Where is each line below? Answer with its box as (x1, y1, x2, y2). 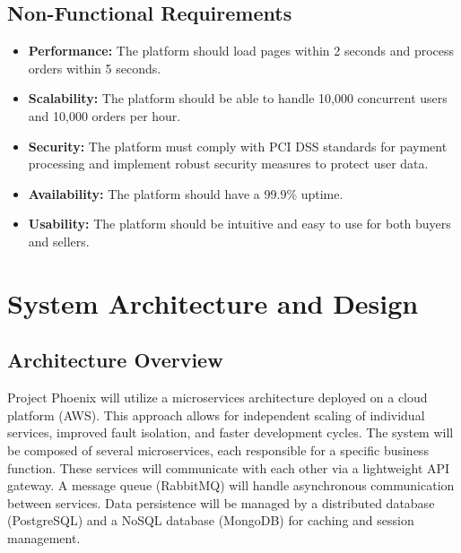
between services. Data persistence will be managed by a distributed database (7, 493, 435, 512)
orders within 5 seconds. (28, 58, 161, 77)
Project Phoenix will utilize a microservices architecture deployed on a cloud (7, 388, 428, 407)
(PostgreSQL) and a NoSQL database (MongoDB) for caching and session (7, 511, 414, 530)
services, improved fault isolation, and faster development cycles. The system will (7, 423, 454, 442)
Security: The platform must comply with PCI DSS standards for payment (28, 136, 448, 155)
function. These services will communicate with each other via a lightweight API (7, 458, 450, 477)
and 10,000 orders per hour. (28, 106, 181, 125)
